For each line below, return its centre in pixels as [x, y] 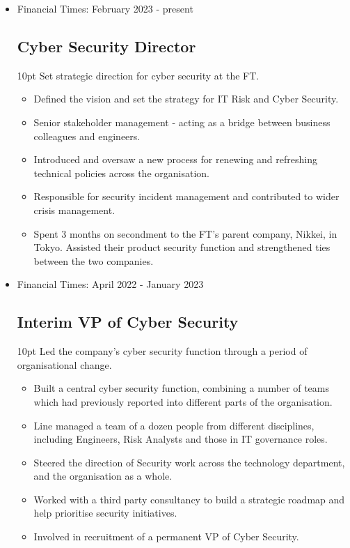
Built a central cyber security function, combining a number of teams [181, 388]
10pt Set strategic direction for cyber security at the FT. [138, 75]
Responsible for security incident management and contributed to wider [186, 196]
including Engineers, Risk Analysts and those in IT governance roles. [181, 439]
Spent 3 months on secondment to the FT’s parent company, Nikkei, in [185, 233]
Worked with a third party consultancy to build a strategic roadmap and [189, 499]
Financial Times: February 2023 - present [105, 8]
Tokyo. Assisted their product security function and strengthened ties [182, 247]
